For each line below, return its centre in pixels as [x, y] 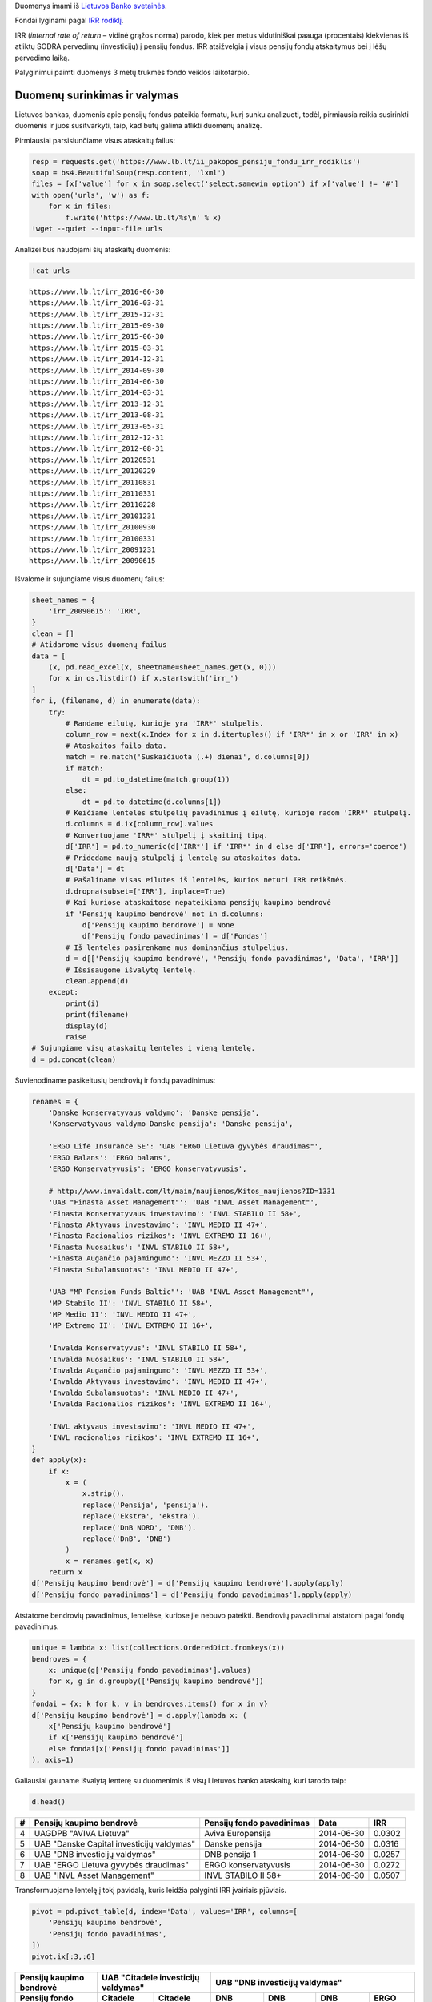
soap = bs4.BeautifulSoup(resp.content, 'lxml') [129, 173]
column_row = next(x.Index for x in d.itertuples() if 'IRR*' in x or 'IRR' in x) [232, 734]
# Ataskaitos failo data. [116, 746]
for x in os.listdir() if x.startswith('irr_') [144, 678]
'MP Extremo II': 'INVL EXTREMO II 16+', [131, 1326]
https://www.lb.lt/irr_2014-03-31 [96, 393]
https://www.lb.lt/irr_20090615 [92, 561]
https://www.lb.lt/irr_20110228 [92, 505]
